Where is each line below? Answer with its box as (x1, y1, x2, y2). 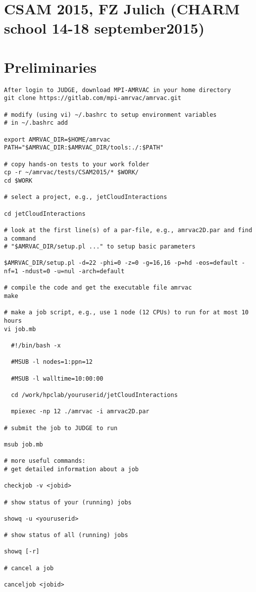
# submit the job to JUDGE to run (4, 424, 118, 432)
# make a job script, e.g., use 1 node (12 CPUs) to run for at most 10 (4, 309, 249, 316)
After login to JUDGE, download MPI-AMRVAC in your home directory (4, 86, 231, 94)
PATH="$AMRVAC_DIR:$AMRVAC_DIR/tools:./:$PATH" (4, 144, 164, 151)
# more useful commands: (4, 457, 86, 465)
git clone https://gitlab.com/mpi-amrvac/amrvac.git (4, 95, 181, 102)
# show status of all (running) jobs (4, 532, 128, 539)
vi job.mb (4, 325, 36, 333)
